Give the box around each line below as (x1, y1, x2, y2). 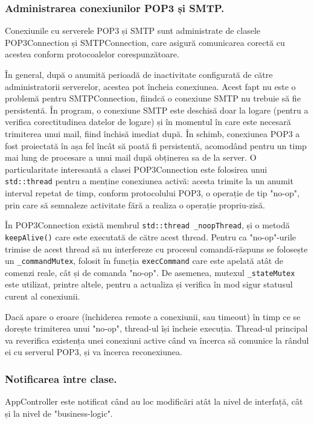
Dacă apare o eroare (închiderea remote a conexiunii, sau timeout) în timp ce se (5, 310, 301, 323)
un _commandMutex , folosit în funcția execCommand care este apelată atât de (5, 254, 283, 267)
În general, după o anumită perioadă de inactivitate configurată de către (5, 68, 273, 80)
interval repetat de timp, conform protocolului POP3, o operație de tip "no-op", (5, 187, 300, 199)
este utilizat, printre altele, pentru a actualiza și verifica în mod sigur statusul (5, 278, 293, 291)
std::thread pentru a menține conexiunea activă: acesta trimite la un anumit (5, 175, 293, 187)
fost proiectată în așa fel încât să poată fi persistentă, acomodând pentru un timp (5, 139, 307, 152)
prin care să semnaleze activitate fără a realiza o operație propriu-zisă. (5, 198, 265, 211)
